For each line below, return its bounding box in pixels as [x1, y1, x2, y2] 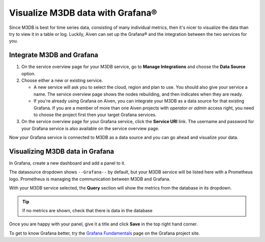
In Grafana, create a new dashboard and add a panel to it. [9, 160, 126, 166]
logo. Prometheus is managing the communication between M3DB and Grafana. [9, 176, 171, 182]
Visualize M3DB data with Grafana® [9, 7, 157, 18]
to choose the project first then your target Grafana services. [33, 112, 157, 118]
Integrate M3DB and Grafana [9, 51, 98, 59]
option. [21, 71, 36, 76]
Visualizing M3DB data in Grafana [9, 147, 114, 155]
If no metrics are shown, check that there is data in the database [22, 208, 153, 213]
